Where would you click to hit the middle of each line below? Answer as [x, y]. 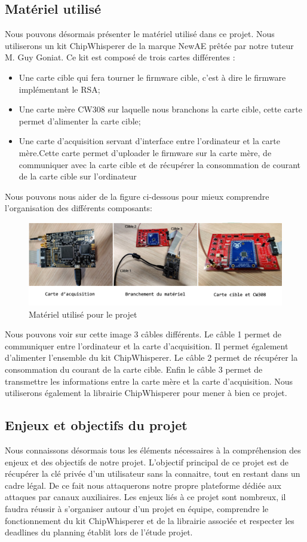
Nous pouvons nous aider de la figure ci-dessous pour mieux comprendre [137, 196]
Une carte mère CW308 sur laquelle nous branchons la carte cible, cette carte [160, 109]
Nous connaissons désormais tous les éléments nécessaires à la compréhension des [153, 450]
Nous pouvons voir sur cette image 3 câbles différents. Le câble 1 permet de [143, 334]
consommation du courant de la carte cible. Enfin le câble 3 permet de [134, 369]
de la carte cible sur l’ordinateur [78, 176]
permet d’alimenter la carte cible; [80, 121]
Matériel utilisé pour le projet [83, 314]
